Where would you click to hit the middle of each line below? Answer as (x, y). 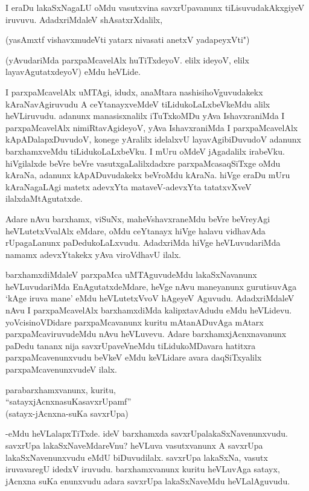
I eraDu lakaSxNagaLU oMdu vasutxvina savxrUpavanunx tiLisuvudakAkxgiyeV (155, 7)
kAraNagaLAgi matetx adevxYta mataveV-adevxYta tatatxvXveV (129, 186)
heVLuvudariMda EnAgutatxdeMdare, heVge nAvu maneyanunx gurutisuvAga (151, 286)
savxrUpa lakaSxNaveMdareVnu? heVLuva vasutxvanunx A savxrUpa (134, 445)
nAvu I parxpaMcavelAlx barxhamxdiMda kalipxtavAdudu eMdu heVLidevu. (149, 310)
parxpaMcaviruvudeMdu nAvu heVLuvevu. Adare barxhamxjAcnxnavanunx (146, 334)
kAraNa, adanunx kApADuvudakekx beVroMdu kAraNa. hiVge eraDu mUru (148, 175)
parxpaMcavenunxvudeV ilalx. (61, 369)
